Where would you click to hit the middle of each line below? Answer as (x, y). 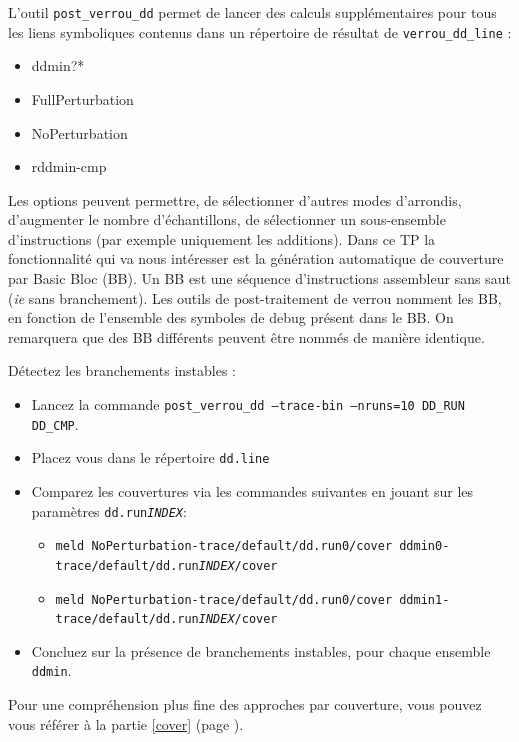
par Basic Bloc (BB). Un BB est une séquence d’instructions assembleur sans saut (259, 278)
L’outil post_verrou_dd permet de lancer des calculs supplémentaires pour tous (252, 12)
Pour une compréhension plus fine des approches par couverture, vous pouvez (245, 704)
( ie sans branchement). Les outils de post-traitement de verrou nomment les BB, (255, 297)
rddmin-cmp (69, 166)
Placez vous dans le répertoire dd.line (150, 457)
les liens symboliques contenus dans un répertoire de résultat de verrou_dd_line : (260, 31)
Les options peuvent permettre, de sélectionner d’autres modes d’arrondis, (235, 199)
